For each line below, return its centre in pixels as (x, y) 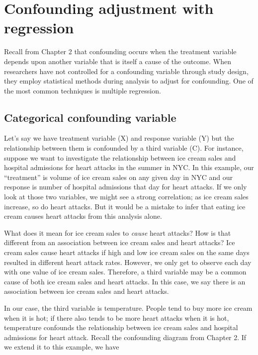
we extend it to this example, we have (62, 347)
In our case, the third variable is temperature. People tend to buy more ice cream (128, 308)
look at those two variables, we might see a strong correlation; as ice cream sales (126, 197)
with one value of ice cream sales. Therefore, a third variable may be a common (125, 272)
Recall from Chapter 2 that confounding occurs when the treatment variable (120, 51)
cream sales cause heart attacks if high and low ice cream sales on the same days (127, 252)
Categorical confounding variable (90, 117)
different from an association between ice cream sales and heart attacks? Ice (120, 242)
